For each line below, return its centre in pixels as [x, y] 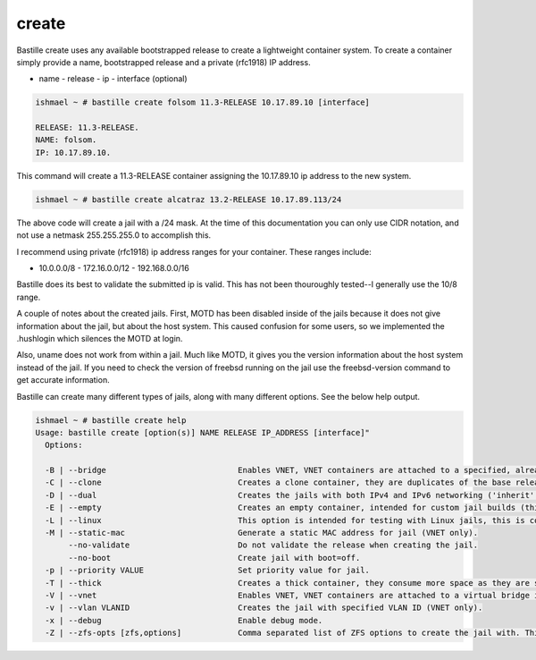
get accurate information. [63, 380]
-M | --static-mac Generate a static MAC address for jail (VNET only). [261, 533]
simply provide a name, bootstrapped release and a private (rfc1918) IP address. [164, 62]
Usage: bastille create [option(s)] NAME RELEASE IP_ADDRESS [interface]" [203, 432]
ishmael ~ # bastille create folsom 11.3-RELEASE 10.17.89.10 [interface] [203, 102]
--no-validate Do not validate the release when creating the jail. [273, 545]
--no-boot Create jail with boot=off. [214, 558]
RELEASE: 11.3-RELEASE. [88, 128]
